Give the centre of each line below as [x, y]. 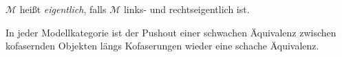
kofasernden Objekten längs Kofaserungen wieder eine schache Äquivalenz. [162, 46]
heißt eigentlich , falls [63, 9]
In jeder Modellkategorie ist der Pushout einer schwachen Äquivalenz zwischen [171, 32]
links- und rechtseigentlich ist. [186, 9]
